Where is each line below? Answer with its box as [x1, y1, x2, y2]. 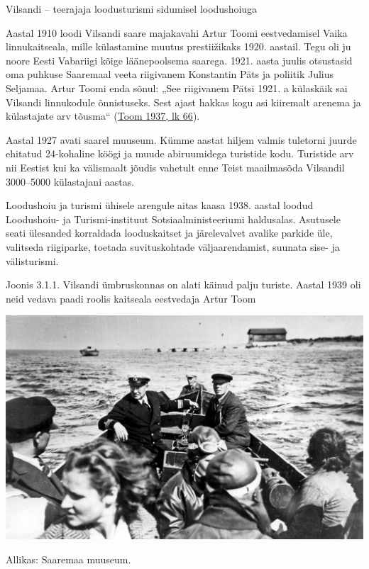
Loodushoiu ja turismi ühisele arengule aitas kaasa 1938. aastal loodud [6, 198, 314, 213]
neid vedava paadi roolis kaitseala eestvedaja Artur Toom [6, 291, 256, 305]
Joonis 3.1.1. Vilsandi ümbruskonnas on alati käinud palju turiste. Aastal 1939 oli [6, 277, 361, 292]
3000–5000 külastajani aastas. [6, 174, 135, 188]
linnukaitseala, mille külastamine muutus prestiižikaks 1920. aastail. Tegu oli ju [6, 39, 351, 54]
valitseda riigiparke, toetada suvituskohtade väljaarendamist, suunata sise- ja [6, 239, 340, 254]
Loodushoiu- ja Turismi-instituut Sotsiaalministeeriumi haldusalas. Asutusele [6, 211, 341, 226]
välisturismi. [6, 253, 59, 268]
